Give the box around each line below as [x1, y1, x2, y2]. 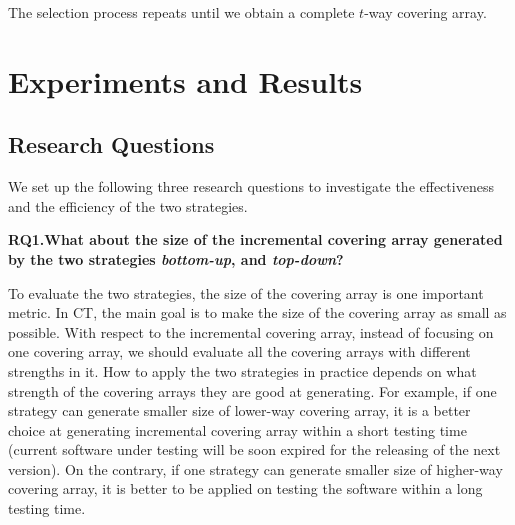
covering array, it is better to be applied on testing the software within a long [8, 478, 483, 499]
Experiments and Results [8, 60, 363, 101]
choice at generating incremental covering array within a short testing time [8, 419, 467, 440]
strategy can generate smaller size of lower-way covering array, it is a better [8, 400, 471, 421]
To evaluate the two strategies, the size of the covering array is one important [8, 282, 484, 303]
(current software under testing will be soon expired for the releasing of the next [8, 439, 501, 460]
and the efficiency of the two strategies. [8, 195, 248, 216]
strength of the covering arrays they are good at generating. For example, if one [8, 380, 497, 401]
